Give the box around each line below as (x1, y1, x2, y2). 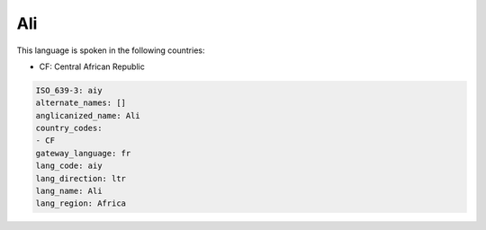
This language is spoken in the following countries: (16, 45, 205, 56)
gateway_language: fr (35, 148, 131, 158)
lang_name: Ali (35, 186, 103, 197)
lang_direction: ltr (35, 173, 126, 183)
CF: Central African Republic (39, 61, 146, 72)
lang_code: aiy (35, 161, 103, 171)
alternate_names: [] (35, 98, 126, 108)
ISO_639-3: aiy (35, 85, 103, 95)
